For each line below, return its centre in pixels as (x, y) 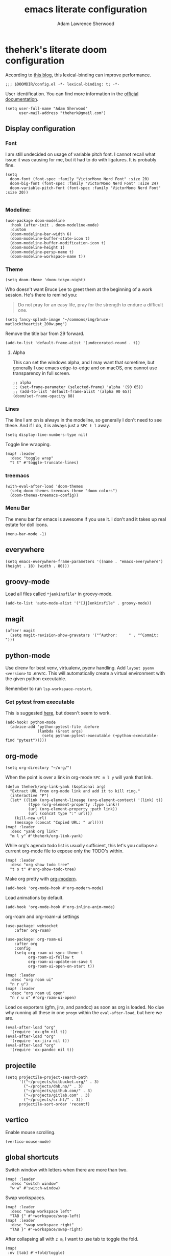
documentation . (22, 99)
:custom (18, 229)
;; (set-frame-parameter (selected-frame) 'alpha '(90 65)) (78, 387)
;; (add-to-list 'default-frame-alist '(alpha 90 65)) (72, 391)
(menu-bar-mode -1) (26, 534)
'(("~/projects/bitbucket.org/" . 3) (59, 1082)
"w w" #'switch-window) (35, 1188)
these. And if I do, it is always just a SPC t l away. (58, 426)
